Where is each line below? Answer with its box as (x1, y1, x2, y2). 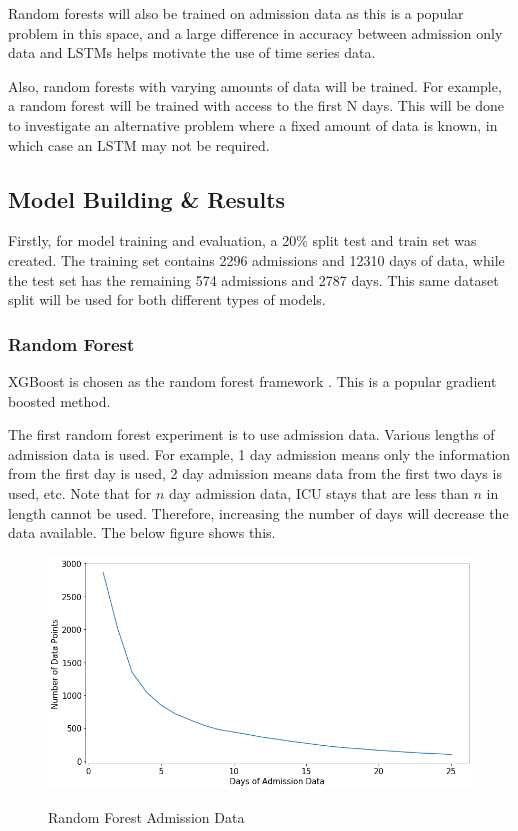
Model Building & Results (8, 183, 286, 214)
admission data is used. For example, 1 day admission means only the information (8, 443, 511, 464)
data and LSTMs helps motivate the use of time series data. (8, 42, 376, 63)
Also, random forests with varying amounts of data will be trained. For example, (8, 75, 502, 96)
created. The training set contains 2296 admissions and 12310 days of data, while (8, 249, 505, 270)
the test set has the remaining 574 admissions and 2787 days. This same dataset (8, 269, 499, 290)
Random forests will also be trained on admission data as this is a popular (8, 3, 464, 23)
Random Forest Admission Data (48, 806, 245, 827)
